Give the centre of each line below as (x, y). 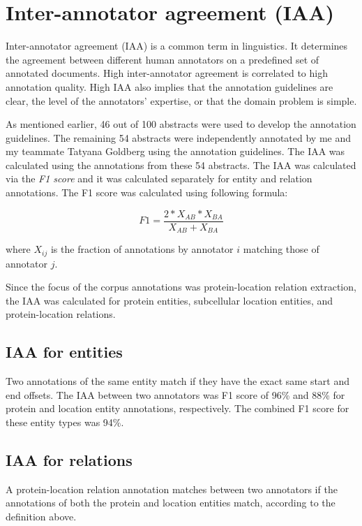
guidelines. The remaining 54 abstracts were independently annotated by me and (179, 137)
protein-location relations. (61, 314)
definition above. (41, 516)
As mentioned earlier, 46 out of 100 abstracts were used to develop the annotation (181, 124)
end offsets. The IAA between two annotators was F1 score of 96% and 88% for (175, 394)
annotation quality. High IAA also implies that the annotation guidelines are (169, 86)
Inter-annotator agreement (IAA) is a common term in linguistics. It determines (177, 46)
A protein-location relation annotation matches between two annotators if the (172, 489)
